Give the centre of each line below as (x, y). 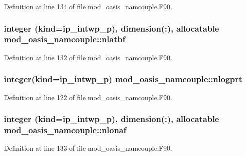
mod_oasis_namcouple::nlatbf (65, 39)
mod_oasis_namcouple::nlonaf (65, 130)
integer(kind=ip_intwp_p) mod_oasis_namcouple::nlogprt (123, 79)
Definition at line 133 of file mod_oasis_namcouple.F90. (88, 148)
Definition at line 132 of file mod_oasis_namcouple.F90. (88, 57)
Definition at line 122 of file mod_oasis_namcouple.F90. (88, 97)
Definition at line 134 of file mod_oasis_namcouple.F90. (88, 6)
